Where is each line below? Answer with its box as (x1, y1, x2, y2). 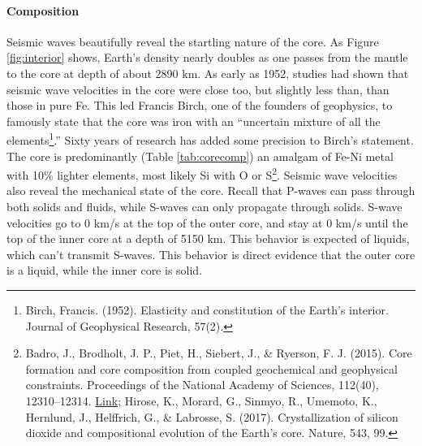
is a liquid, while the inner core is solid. (6, 262, 203, 279)
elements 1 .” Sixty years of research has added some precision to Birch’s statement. (6, 129, 414, 149)
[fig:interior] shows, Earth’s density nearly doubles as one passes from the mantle (6, 49, 408, 66)
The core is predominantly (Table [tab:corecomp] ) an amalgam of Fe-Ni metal (6, 147, 394, 164)
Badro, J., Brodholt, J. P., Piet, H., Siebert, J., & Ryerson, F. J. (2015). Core (25, 344, 412, 362)
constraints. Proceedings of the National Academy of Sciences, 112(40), (25, 376, 379, 393)
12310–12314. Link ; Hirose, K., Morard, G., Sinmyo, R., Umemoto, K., (25, 392, 377, 409)
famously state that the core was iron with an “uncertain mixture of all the (6, 112, 381, 129)
